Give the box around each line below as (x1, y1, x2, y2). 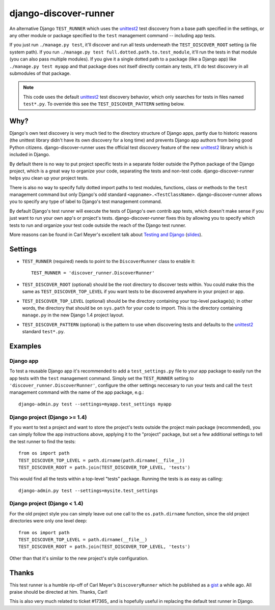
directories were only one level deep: (9, 518, 88, 524)
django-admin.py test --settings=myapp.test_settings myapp (18, 401, 172, 407)
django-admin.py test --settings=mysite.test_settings (18, 487, 158, 493)
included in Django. (9, 152, 50, 158)
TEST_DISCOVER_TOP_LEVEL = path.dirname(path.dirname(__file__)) (18, 457, 185, 463)
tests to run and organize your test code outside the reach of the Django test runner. (9, 222, 186, 228)
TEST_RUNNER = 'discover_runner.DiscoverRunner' (31, 270, 155, 276)
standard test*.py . (22, 329, 65, 335)
